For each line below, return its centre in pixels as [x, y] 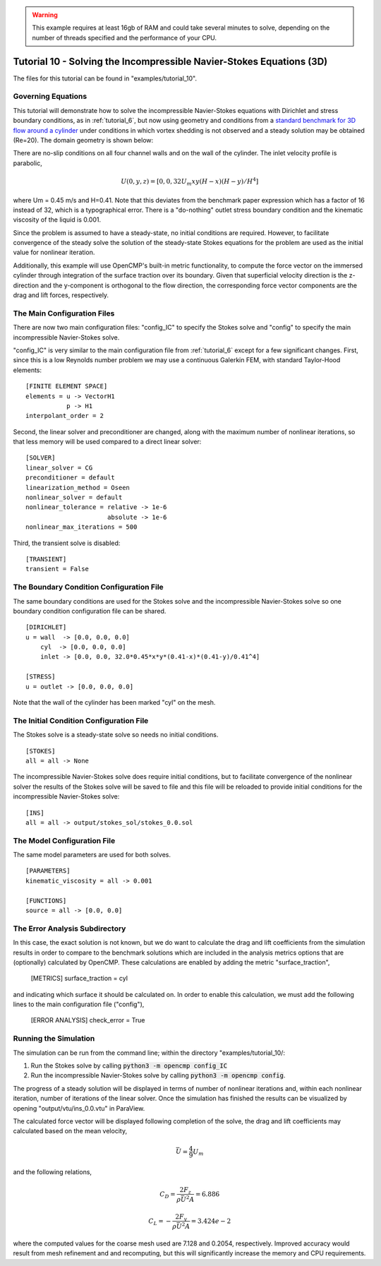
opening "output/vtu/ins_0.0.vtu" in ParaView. [79, 1108]
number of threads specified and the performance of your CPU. [125, 37]
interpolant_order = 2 [65, 416]
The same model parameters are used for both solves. [92, 855]
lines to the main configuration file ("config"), [79, 1004]
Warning [45, 15]
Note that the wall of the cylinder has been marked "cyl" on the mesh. [114, 703]
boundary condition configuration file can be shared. [90, 611]
